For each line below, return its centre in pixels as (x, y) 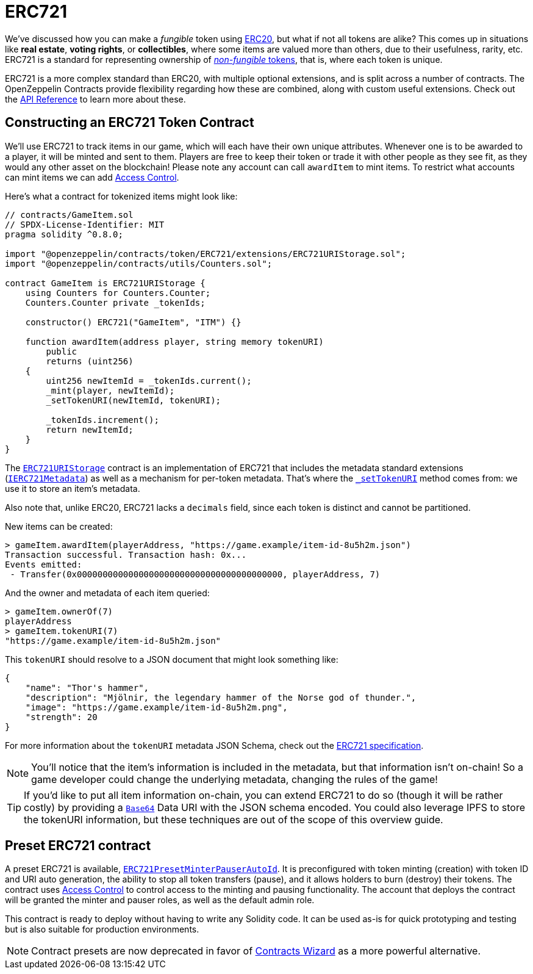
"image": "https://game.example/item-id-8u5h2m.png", (156, 707)
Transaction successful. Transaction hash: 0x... (126, 554)
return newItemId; (90, 429)
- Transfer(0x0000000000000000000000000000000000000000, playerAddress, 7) (195, 574)
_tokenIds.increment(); (102, 420)
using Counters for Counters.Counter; (118, 293)
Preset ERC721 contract (78, 846)
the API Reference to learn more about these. (95, 99)
